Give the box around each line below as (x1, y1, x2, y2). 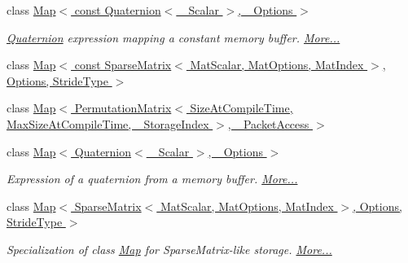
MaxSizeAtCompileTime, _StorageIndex (7, 115, 209, 132)
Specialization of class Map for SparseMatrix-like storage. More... (7, 240, 332, 257)
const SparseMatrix (74, 56, 172, 73)
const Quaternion (74, 2, 161, 18)
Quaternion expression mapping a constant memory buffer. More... (7, 28, 340, 46)
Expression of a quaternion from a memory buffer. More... (7, 170, 298, 187)
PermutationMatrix (74, 99, 172, 116)
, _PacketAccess (227, 115, 309, 132)
